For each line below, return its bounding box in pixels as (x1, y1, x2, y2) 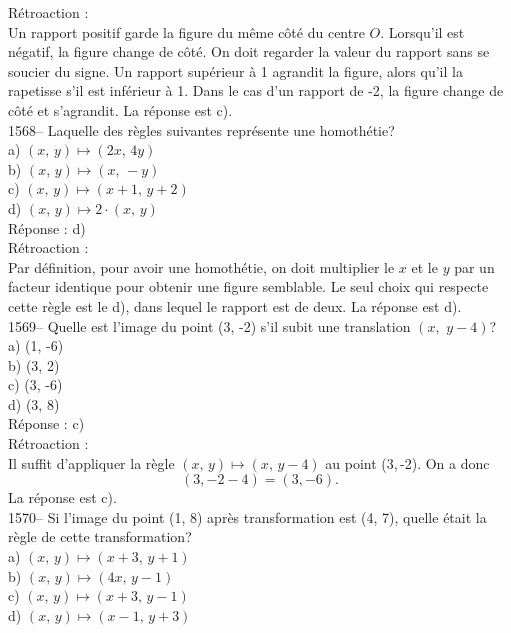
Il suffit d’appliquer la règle (8, 452, 175, 473)
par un (454, 256, 495, 277)
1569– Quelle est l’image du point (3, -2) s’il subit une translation (8, 315, 411, 336)
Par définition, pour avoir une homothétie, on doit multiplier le (8, 256, 395, 277)
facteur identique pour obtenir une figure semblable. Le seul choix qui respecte (8, 276, 489, 297)
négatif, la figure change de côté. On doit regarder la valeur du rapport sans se (8, 41, 490, 62)
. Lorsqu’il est (380, 21, 465, 42)
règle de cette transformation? (8, 526, 192, 547)
